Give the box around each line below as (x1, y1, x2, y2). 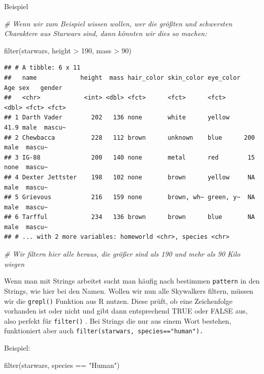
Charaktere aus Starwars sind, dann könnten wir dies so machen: (4, 28, 207, 39)
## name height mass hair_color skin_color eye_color (4, 74, 241, 81)
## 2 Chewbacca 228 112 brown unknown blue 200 (4, 134, 255, 141)
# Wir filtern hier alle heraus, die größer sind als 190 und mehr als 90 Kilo (4, 248, 241, 259)
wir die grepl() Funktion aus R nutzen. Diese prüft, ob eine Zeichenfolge (4, 295, 233, 306)
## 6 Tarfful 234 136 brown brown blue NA (4, 213, 255, 221)
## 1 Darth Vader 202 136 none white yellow (4, 114, 229, 121)
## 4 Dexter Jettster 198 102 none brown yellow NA (4, 173, 255, 181)
